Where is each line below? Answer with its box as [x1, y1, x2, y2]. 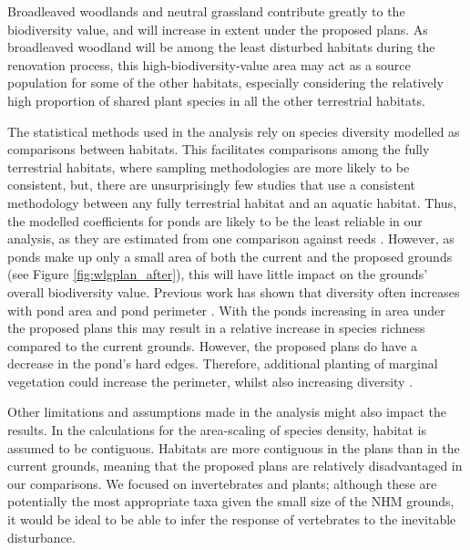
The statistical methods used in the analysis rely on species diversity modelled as [7, 121, 460, 140]
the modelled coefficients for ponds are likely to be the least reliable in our [7, 211, 423, 230]
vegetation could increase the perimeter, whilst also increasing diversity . [7, 371, 414, 390]
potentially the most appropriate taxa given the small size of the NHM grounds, [7, 492, 455, 511]
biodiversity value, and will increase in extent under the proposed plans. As [7, 19, 428, 38]
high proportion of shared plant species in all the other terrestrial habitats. [7, 90, 425, 109]
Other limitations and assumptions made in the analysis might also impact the [7, 402, 447, 421]
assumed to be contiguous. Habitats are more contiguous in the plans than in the [7, 438, 460, 457]
